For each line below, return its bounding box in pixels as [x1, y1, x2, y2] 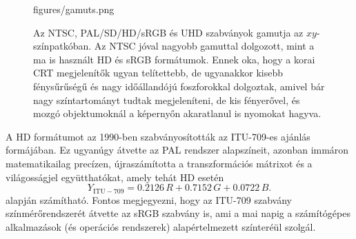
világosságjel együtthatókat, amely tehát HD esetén [6, 169, 224, 184]
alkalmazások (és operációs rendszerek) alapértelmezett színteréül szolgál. [6, 219, 316, 233]
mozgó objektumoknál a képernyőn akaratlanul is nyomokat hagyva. [33, 106, 322, 121]
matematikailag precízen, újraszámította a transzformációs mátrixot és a [6, 156, 313, 170]
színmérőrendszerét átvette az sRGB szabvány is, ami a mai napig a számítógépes [6, 206, 350, 220]
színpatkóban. [33, 39, 92, 53]
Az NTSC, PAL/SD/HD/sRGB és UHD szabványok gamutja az [33, 25, 304, 39]
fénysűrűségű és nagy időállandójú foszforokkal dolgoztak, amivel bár [33, 79, 325, 93]
